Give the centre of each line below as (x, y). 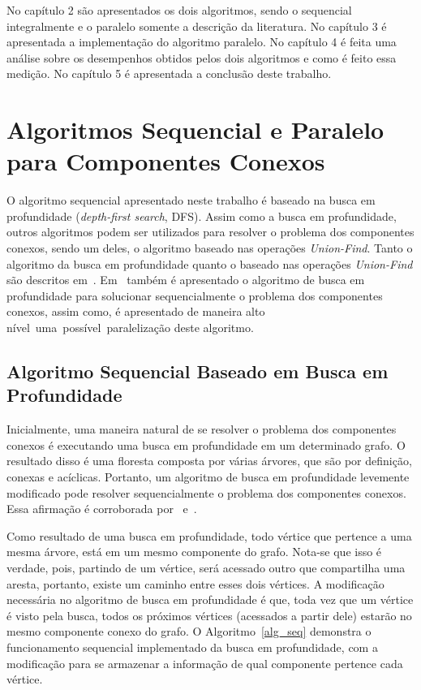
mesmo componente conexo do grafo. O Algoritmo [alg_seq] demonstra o (189, 631)
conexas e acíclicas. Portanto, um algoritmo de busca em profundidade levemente (208, 477)
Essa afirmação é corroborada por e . (102, 509)
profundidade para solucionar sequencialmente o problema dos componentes (195, 295)
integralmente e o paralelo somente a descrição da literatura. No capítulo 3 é (197, 26)
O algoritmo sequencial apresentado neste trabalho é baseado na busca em (191, 200)
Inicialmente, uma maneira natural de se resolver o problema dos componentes (202, 429)
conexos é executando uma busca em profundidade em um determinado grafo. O (206, 444)
